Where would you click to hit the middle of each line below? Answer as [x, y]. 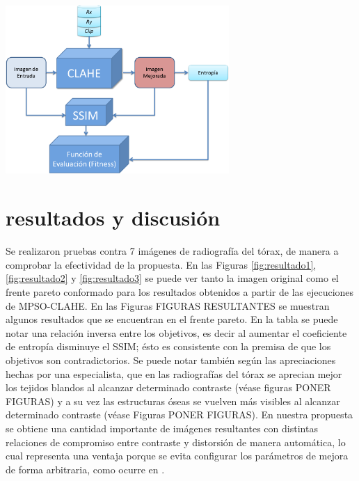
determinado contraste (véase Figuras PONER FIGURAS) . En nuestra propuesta [179, 415]
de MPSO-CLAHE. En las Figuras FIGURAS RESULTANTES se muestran [168, 305]
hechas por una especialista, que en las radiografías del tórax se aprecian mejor [174, 373]
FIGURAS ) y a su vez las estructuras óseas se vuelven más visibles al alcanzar [173, 401]
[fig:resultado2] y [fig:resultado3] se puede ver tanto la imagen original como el [172, 278]
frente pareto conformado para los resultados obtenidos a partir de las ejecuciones [180, 291]
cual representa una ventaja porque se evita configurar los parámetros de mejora [177, 456]
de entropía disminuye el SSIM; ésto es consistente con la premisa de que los [168, 346]
